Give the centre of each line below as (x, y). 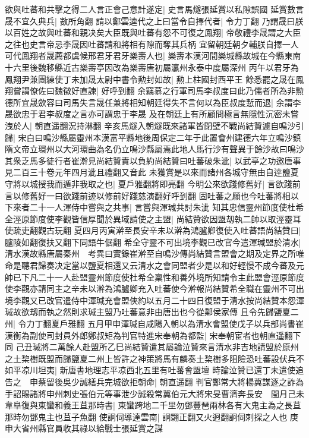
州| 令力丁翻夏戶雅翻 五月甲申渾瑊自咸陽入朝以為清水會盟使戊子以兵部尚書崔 (154, 324)
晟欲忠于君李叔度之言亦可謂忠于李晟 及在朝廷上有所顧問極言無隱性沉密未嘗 (152, 114)
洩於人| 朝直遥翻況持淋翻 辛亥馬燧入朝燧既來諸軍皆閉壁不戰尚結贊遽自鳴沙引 (154, 125)
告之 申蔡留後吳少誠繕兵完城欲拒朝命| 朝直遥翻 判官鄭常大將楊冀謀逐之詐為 (154, 382)
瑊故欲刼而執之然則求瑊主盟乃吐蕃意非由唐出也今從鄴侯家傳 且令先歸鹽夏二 (152, 312)
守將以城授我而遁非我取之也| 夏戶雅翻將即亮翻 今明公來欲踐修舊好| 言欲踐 (149, 183)
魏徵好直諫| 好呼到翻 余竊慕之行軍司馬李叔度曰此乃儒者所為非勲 (179, 91)
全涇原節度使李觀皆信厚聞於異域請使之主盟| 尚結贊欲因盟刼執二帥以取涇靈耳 (153, 218)
